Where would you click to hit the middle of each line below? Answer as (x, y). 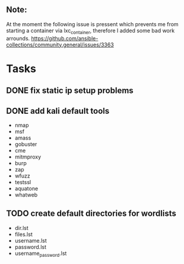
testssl (23, 182)
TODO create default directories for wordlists (91, 214)
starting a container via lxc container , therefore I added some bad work (91, 31)
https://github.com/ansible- (65, 38)
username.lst (31, 240)
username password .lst (41, 254)
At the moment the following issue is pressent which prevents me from (93, 24)
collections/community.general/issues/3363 (60, 45)
